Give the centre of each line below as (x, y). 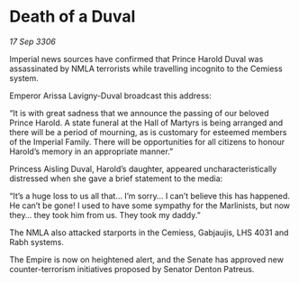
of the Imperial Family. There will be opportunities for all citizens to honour (147, 141)
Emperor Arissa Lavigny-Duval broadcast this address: (110, 96)
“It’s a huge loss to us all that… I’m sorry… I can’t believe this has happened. (150, 196)
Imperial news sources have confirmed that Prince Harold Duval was (136, 59)
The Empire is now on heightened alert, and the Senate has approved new (146, 260)
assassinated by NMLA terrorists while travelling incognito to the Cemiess (146, 68)
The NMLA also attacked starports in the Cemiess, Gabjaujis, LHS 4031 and (149, 233)
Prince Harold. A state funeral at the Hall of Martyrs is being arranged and (146, 123)
